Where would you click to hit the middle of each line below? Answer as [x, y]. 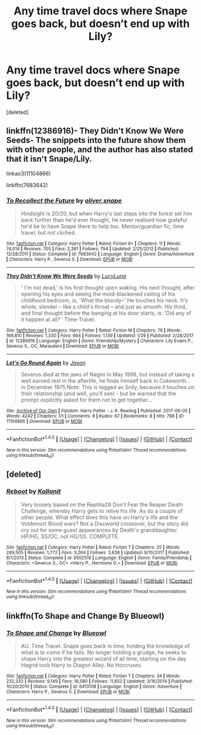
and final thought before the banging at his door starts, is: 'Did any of [106, 313]
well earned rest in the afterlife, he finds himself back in [89, 381]
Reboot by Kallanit [33, 491]
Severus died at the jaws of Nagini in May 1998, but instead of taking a [108, 375]
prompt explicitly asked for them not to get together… [86, 400]
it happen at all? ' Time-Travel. [58, 320]
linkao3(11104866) [28, 173]
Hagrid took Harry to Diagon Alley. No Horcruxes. [81, 665]
